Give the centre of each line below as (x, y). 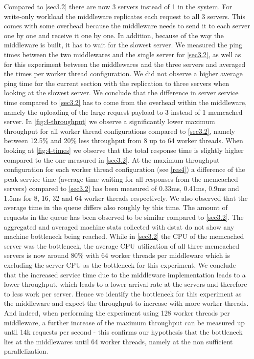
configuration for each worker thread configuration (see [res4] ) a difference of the (125, 169)
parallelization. (26, 351)
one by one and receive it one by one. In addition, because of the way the (114, 35)
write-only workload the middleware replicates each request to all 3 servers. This (125, 16)
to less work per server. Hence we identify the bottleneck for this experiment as (123, 293)
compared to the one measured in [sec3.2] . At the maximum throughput (112, 159)
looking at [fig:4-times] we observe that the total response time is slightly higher (124, 150)
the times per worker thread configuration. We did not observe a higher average (123, 74)
